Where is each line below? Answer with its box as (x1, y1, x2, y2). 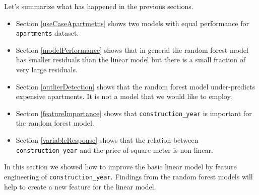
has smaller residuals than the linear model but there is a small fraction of (16, 54, 246, 65)
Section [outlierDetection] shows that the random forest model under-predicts (16, 81, 255, 91)
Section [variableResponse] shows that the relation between (16, 135, 199, 145)
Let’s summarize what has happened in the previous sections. (4, 1, 193, 11)
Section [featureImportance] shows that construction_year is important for (16, 108, 252, 118)
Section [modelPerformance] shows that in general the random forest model (16, 44, 248, 55)
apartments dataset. (16, 28, 79, 38)
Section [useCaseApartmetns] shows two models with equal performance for (16, 18, 249, 28)
